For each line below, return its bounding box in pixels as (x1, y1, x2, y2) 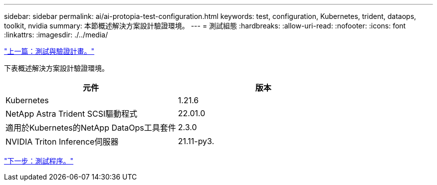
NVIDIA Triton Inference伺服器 (5, 137, 119, 147)
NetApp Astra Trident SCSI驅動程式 (5, 109, 138, 119)
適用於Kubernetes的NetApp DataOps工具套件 (5, 123, 176, 133)
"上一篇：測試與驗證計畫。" (4, 47, 95, 55)
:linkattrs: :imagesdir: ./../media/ (4, 30, 108, 39)
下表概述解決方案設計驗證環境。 (4, 64, 109, 72)
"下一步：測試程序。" (4, 157, 74, 165)
